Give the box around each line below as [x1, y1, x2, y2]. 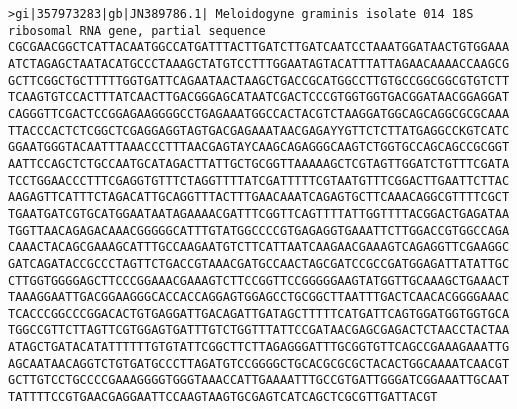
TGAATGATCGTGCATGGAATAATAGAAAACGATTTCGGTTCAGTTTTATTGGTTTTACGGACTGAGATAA [8, 206, 510, 221]
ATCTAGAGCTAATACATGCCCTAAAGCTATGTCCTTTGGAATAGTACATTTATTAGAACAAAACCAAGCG [8, 56, 510, 71]
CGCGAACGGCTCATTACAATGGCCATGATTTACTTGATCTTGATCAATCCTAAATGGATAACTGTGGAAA [8, 40, 510, 55]
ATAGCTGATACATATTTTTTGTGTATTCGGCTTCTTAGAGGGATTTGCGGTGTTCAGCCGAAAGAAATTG [8, 340, 510, 355]
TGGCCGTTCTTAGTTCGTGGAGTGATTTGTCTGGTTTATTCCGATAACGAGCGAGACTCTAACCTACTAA [8, 323, 510, 338]
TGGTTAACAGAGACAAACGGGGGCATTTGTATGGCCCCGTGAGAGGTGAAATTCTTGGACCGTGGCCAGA [8, 223, 510, 238]
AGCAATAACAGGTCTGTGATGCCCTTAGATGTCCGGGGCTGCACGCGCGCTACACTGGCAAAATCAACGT [8, 356, 510, 371]
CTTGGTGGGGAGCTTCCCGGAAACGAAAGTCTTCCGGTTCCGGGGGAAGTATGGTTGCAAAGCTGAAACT [8, 273, 510, 288]
